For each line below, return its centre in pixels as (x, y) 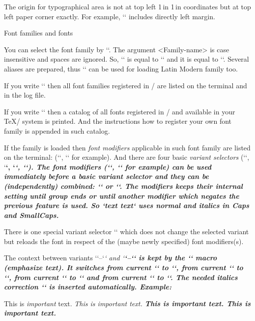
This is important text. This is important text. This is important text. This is (127, 303)
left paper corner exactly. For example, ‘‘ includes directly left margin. (110, 16)
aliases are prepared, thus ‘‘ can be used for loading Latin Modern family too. (121, 68)
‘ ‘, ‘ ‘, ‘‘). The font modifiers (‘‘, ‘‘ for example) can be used (108, 166)
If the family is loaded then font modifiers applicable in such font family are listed (127, 147)
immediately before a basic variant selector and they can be (106, 176)
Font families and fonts (39, 33)
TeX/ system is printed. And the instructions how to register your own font (118, 121)
